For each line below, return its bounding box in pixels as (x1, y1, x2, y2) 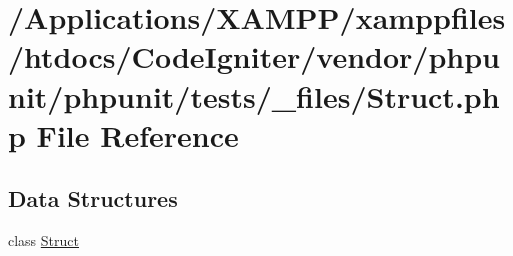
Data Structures (8, 183, 178, 214)
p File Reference (8, 114, 239, 155)
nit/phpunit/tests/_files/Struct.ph (8, 75, 500, 116)
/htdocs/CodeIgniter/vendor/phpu (8, 36, 500, 77)
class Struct (8, 230, 79, 251)
